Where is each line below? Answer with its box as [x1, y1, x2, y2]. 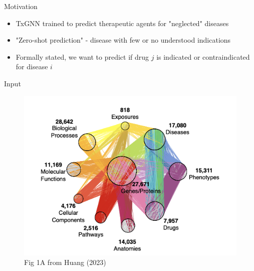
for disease [16, 61, 48, 72]
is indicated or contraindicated [156, 51, 250, 62]
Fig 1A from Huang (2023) [24, 257, 106, 267]
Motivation [4, 1, 38, 11]
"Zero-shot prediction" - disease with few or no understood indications [16, 35, 231, 45]
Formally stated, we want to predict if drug [16, 51, 149, 62]
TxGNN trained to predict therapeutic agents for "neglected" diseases [16, 18, 229, 28]
